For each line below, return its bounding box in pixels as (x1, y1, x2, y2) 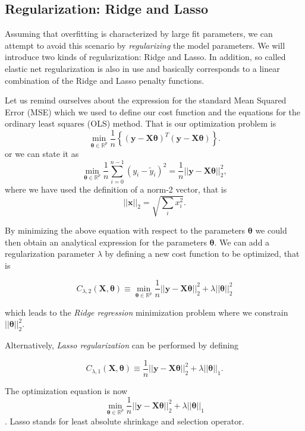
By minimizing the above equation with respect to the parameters (5, 224, 246, 237)
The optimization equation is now (5, 384, 128, 397)
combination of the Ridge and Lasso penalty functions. (5, 74, 205, 86)
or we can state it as (5, 147, 79, 160)
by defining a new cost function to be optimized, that (105, 247, 300, 260)
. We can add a (214, 235, 270, 248)
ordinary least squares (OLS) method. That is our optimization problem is (5, 117, 276, 130)
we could (255, 224, 287, 237)
